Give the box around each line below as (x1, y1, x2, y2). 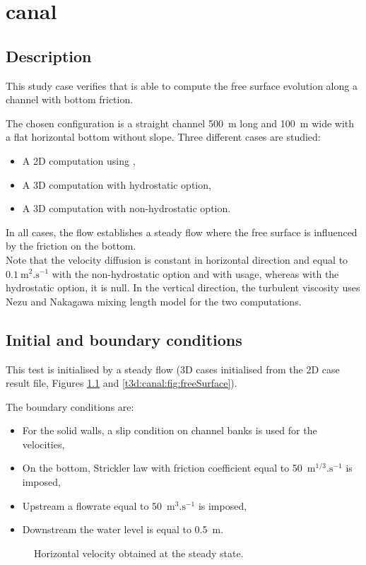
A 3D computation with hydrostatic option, (22, 177, 211, 192)
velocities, (22, 436, 65, 451)
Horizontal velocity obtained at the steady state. (34, 545, 244, 560)
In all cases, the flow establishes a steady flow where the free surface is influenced (6, 224, 358, 239)
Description (6, 45, 92, 66)
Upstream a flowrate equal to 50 (22, 498, 163, 513)
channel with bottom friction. (6, 92, 134, 107)
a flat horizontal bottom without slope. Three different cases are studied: (6, 129, 321, 144)
